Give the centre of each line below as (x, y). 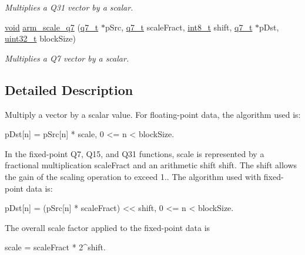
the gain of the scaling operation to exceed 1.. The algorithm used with (133, 176)
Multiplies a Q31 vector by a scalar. (69, 7)
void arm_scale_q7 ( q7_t (52, 27)
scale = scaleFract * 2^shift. (55, 247)
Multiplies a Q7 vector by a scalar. (67, 58)
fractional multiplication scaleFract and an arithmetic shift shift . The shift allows (151, 165)
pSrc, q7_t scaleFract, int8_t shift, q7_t (179, 27)
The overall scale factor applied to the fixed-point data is (108, 227)
